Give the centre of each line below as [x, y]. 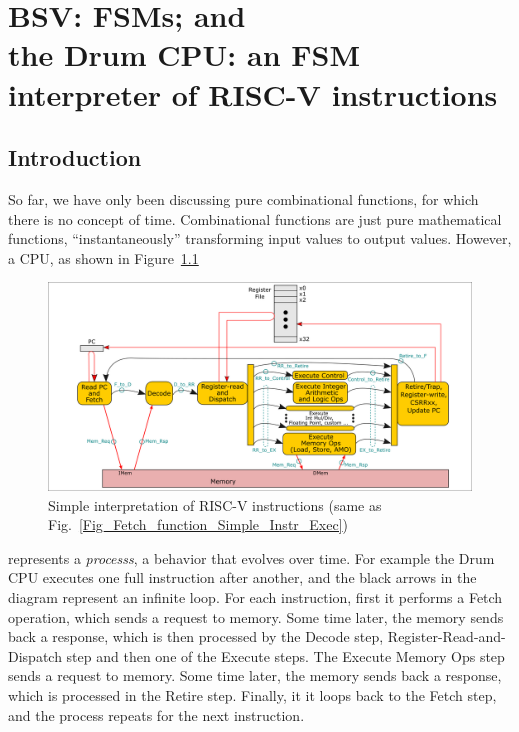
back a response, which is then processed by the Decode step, [196, 636]
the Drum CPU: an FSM [184, 54]
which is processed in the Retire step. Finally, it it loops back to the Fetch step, [252, 694]
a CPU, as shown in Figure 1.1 [103, 257]
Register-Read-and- [446, 636]
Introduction [75, 157]
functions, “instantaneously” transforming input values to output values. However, [260, 238]
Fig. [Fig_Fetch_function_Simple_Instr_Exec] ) [198, 524]
